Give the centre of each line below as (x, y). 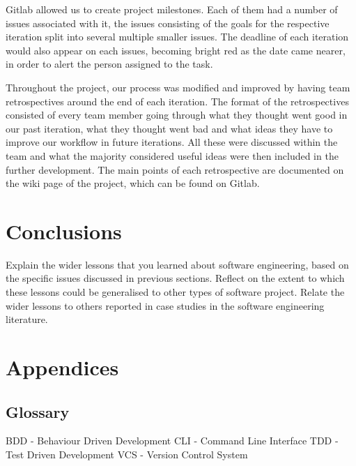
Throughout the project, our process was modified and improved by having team (178, 87)
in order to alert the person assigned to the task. (109, 64)
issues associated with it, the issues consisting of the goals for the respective (168, 23)
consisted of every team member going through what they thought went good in (177, 115)
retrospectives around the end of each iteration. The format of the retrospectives (177, 101)
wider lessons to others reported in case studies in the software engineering (165, 305)
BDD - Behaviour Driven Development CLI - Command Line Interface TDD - (172, 441)
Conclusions (64, 231)
